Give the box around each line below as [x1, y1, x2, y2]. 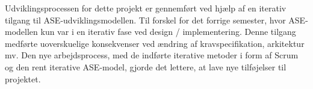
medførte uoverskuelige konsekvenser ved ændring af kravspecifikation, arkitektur [5, 37, 305, 49]
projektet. [5, 72, 41, 85]
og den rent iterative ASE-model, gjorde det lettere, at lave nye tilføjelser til [5, 60, 287, 73]
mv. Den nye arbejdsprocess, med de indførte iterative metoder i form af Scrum [5, 49, 299, 61]
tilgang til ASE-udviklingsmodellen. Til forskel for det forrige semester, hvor [5, 13, 286, 26]
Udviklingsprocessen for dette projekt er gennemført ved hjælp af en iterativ [5, 2, 287, 14]
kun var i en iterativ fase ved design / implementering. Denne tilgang [40, 25, 296, 38]
